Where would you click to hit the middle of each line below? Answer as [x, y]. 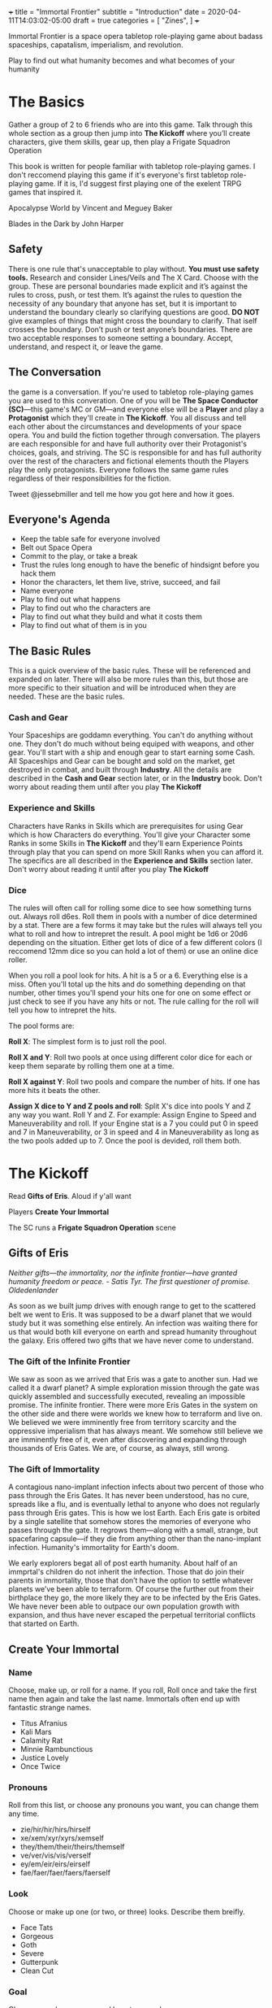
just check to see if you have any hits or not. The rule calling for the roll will [134, 1002]
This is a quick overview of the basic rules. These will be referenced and [130, 671]
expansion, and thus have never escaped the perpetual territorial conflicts [132, 1615]
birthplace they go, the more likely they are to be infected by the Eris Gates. [135, 1598]
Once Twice [40, 1766]
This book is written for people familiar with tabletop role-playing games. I [132, 166]
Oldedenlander [33, 1290]
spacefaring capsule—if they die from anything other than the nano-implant [135, 1539]
